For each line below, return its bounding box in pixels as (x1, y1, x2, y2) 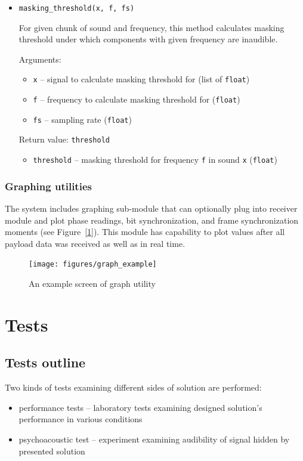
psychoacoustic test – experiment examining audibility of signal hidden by (18, 432, 290, 445)
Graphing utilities (5, 178, 92, 193)
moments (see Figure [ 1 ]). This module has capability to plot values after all (5, 225, 285, 238)
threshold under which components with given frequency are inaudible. (18, 33, 278, 45)
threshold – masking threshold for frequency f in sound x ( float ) (33, 153, 277, 166)
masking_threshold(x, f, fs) (18, 4, 135, 13)
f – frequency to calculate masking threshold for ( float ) (33, 93, 240, 106)
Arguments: (18, 52, 61, 65)
